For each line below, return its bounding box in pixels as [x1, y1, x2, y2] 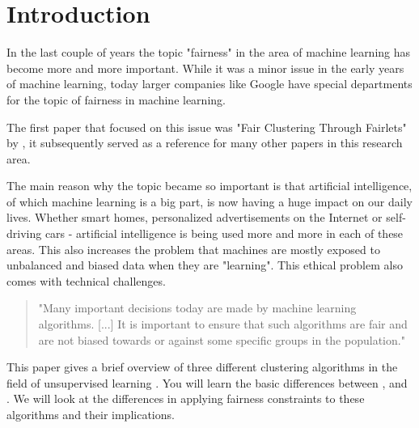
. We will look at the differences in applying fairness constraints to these [6, 390, 365, 407]
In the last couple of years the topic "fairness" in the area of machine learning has [6, 44, 411, 61]
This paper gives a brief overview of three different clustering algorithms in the [6, 358, 398, 375]
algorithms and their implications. [6, 406, 175, 422]
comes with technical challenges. [6, 272, 166, 289]
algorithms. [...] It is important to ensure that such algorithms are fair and [38, 316, 408, 333]
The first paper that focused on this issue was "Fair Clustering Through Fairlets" [6, 118, 407, 135]
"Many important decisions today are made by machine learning [38, 299, 357, 316]
